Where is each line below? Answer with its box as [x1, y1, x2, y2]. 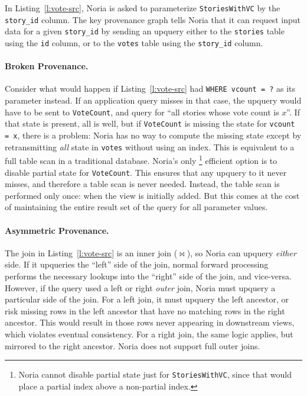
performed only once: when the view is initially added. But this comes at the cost [5, 189, 300, 201]
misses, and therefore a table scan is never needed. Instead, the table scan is [5, 178, 280, 190]
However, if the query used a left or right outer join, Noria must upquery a [5, 281, 276, 294]
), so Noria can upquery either [187, 246, 296, 259]
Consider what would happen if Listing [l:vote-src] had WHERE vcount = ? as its [5, 82, 296, 95]
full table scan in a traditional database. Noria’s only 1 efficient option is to [5, 153, 277, 166]
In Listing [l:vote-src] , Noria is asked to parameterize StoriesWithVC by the [5, 2, 280, 14]
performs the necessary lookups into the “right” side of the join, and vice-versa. [5, 269, 292, 282]
